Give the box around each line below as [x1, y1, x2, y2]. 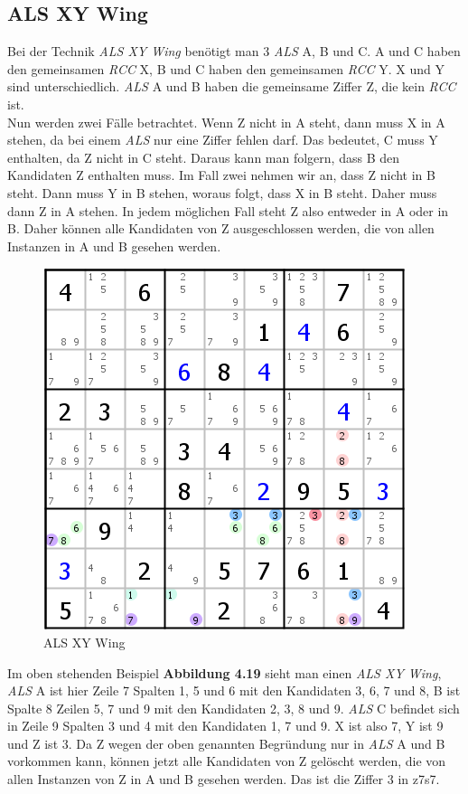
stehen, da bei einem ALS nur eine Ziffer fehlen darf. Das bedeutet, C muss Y [7, 130, 438, 149]
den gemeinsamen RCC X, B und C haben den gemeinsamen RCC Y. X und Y [7, 59, 445, 78]
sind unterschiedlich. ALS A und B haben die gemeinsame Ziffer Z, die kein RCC [7, 77, 456, 96]
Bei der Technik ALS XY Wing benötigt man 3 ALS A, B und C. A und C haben [7, 42, 461, 61]
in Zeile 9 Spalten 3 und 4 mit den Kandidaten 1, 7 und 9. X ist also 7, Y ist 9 [7, 716, 444, 735]
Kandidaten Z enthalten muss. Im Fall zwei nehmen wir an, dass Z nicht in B [7, 165, 435, 184]
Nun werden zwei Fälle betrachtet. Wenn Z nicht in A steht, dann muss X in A [7, 112, 445, 131]
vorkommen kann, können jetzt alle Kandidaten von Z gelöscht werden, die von [7, 751, 446, 770]
